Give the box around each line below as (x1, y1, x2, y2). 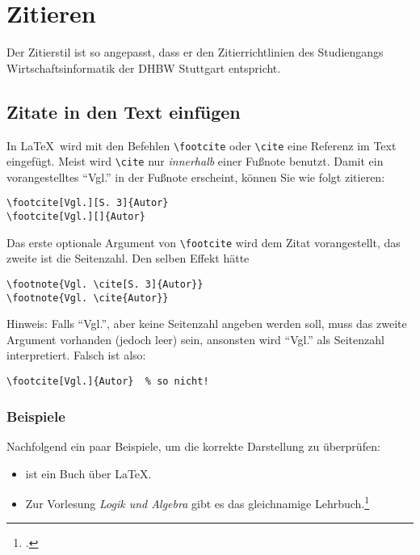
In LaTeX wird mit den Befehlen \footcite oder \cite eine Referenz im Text (6, 137, 397, 153)
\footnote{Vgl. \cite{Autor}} (6, 292, 169, 304)
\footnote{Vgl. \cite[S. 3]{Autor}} (6, 278, 204, 290)
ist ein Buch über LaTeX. (25, 465, 152, 481)
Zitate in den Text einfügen (6, 99, 241, 124)
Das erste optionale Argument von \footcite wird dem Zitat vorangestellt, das (6, 233, 401, 250)
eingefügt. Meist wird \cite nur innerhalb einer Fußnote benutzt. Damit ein (6, 153, 384, 170)
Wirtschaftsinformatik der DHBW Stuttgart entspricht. (6, 59, 281, 76)
